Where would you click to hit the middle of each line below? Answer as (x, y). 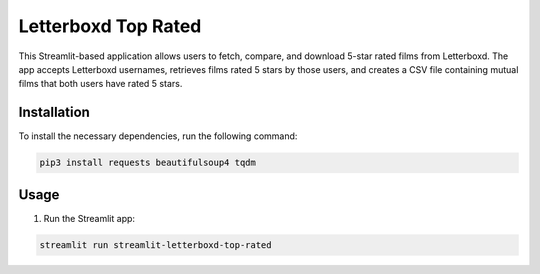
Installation (54, 112)
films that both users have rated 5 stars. (100, 84)
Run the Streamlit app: (89, 218)
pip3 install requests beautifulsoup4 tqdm (148, 163)
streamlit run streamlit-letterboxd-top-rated (155, 244)
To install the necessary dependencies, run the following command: (158, 136)
